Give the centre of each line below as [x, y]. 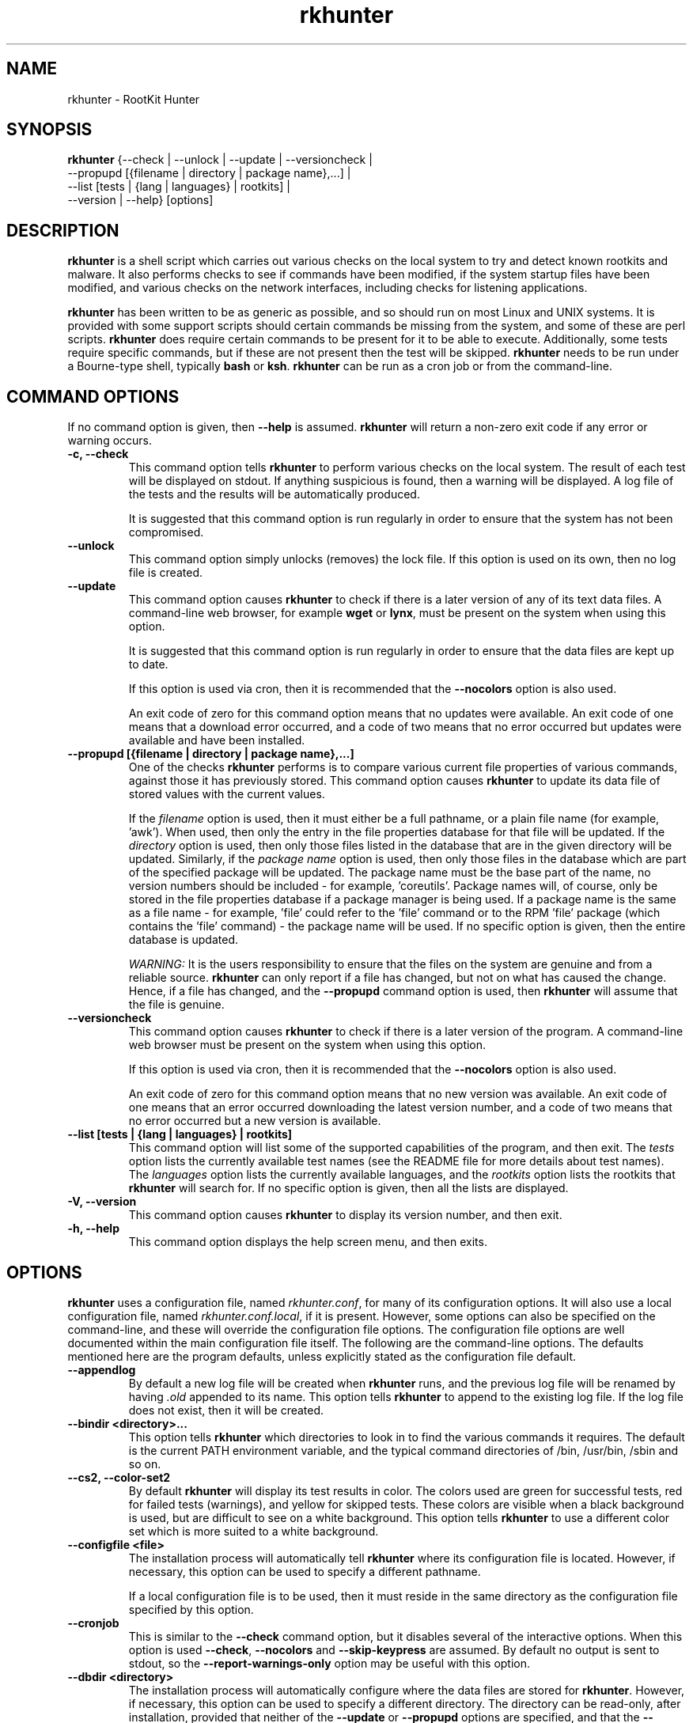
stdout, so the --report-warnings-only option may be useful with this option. [329, 1663]
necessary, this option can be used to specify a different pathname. [305, 1571]
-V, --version [102, 1202]
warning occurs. [110, 441]
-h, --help [93, 1229]
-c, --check [98, 454]
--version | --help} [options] [140, 200]
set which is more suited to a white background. [254, 1531]
